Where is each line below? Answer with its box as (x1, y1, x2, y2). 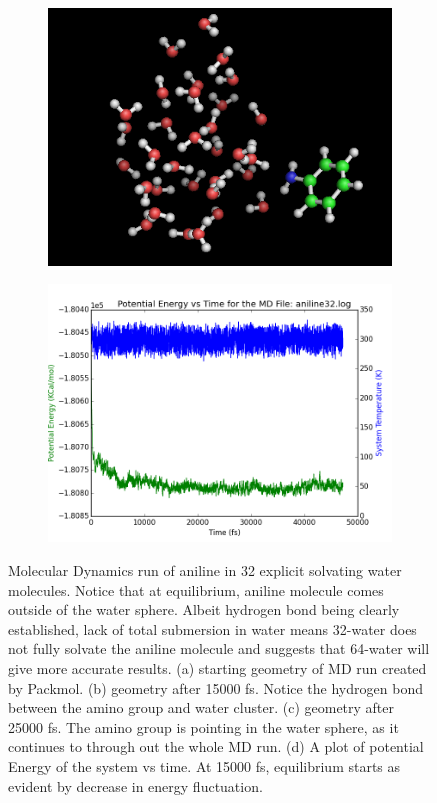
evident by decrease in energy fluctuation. (8, 775, 263, 796)
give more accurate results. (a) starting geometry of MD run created (8, 657, 427, 678)
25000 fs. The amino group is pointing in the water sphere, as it (8, 716, 399, 737)
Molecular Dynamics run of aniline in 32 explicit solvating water (8, 559, 402, 580)
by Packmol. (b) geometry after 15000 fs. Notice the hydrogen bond (8, 677, 423, 698)
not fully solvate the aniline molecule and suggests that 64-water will (8, 638, 430, 659)
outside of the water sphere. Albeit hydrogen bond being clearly (8, 599, 400, 620)
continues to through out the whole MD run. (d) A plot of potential (8, 736, 424, 757)
